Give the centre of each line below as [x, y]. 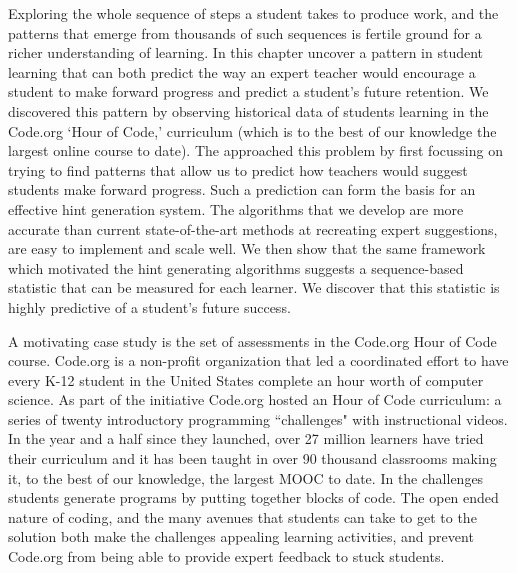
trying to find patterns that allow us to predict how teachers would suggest [238, 169]
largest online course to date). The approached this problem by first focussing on [255, 150]
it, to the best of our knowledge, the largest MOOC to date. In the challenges [246, 477]
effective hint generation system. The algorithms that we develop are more [236, 208]
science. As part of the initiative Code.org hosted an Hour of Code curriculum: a [255, 399]
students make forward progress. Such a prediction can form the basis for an [242, 189]
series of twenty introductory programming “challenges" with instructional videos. [258, 418]
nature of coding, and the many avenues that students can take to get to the [242, 516]
